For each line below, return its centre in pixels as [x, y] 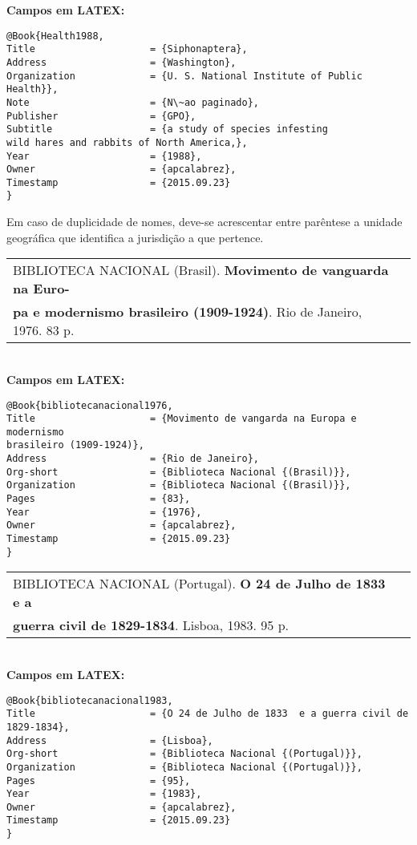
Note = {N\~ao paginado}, [133, 102]
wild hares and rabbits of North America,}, [127, 142]
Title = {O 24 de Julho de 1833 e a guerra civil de [208, 714]
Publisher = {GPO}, [101, 116]
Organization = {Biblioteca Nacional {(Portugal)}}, [184, 767]
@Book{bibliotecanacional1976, [90, 405]
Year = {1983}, [104, 794]
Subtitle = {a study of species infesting [167, 129]
